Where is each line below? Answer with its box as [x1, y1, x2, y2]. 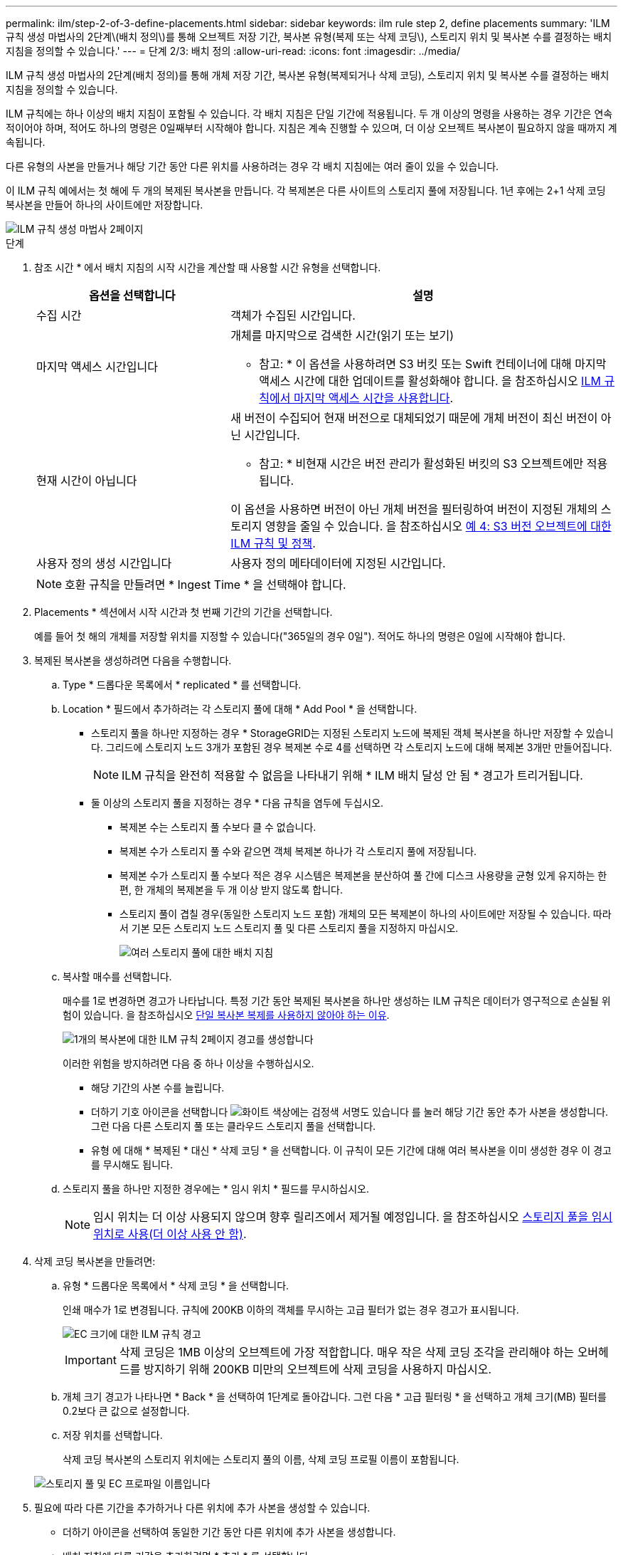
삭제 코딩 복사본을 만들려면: [34, 1255, 156, 1267]
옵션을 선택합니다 [88, 288, 176, 303]
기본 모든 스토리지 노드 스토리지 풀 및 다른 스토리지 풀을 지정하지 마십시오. [131, 922, 459, 934]
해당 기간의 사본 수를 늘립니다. [91, 1082, 225, 1094]
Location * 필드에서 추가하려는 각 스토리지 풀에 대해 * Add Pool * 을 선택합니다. [63, 703, 417, 715]
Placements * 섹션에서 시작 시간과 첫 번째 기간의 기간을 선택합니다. [34, 606, 333, 618]
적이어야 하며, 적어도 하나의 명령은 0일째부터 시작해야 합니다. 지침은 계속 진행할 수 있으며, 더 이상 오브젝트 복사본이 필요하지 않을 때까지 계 [6, 122, 617, 134]
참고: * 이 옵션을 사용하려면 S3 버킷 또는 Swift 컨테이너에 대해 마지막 [259, 357, 607, 371]
